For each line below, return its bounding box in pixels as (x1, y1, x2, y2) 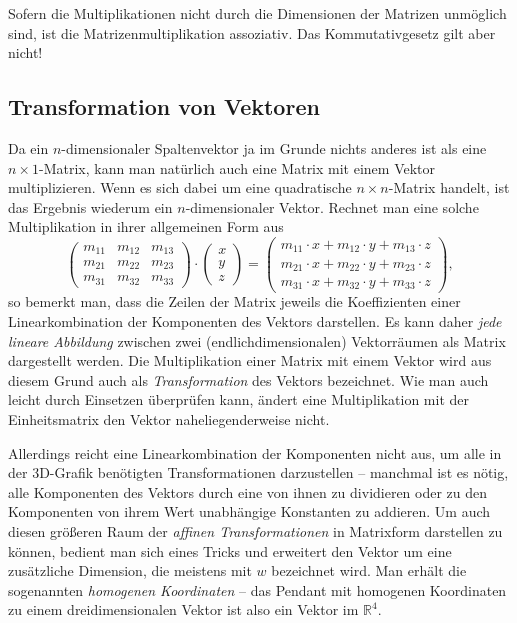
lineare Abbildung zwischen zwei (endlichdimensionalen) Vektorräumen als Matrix (8, 330, 506, 351)
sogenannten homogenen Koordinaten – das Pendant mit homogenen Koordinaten (8, 579, 507, 600)
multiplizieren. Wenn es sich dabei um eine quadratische (8, 177, 352, 198)
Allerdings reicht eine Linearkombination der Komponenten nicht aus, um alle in (8, 442, 502, 463)
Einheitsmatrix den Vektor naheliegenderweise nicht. (8, 409, 330, 430)
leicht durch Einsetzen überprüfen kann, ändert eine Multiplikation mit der (8, 389, 469, 410)
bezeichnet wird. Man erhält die (271, 560, 467, 581)
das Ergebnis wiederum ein (8, 196, 173, 217)
